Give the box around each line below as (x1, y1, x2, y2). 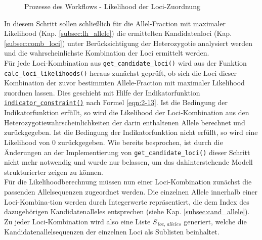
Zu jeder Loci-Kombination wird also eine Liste (4, 216, 151, 226)
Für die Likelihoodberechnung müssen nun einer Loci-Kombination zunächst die (4, 176, 252, 187)
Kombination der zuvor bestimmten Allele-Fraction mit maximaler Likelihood (4, 77, 245, 88)
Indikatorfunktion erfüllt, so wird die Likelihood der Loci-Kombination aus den (4, 107, 249, 118)
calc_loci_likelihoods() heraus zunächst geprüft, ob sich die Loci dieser (4, 67, 237, 78)
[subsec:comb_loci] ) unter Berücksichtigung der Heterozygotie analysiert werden (4, 37, 253, 48)
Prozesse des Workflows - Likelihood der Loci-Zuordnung (24, 1, 200, 11)
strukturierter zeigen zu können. (4, 166, 103, 177)
